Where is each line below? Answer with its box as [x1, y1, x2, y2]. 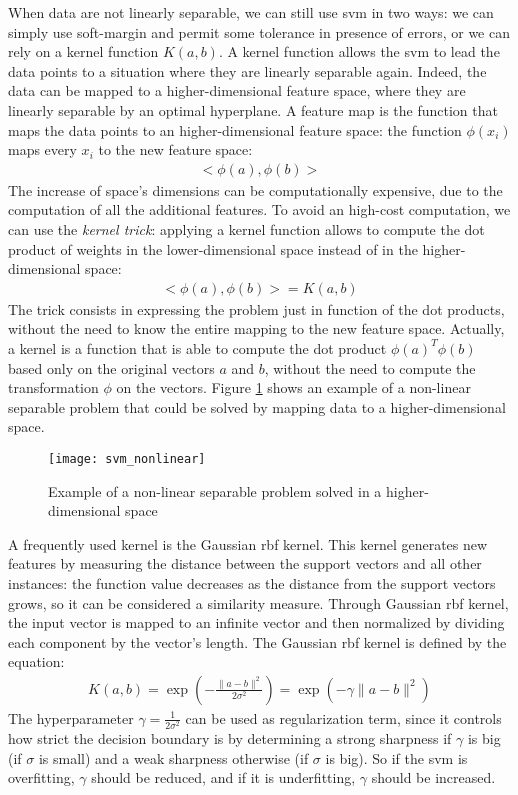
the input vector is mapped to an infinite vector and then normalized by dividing [8, 612, 505, 633]
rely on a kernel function [8, 41, 159, 62]
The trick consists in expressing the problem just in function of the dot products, [8, 298, 505, 319]
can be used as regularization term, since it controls [185, 707, 502, 728]
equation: [8, 651, 65, 672]
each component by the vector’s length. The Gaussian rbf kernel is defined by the [8, 631, 507, 652]
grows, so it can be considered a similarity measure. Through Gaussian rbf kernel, [8, 592, 509, 613]
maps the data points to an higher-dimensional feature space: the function [8, 119, 462, 140]
